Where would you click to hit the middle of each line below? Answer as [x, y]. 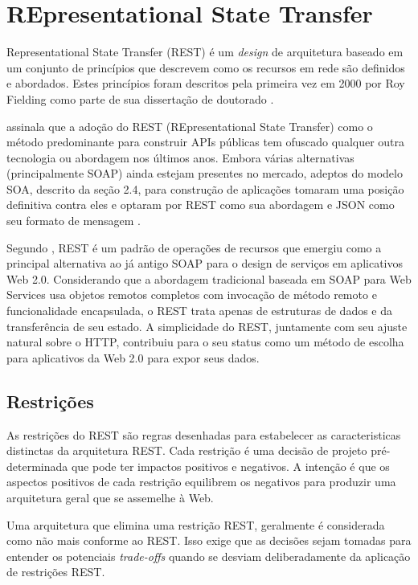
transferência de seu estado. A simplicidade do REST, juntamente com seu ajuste [207, 326]
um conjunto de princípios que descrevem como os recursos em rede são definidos [206, 67]
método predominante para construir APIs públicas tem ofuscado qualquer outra [206, 142]
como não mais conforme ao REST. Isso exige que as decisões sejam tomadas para [209, 540]
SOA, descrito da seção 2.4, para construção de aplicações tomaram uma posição [205, 188]
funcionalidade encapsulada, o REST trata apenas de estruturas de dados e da [200, 311]
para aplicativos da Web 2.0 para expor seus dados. [133, 357]
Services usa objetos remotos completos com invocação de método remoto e [192, 295]
